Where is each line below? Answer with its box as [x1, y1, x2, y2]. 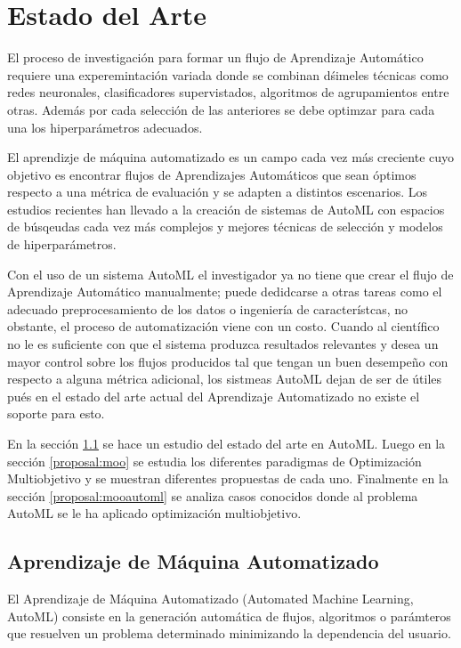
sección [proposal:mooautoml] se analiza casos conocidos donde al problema [7, 486, 418, 505]
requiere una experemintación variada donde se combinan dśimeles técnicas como [7, 65, 449, 84]
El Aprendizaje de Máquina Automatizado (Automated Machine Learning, [7, 589, 414, 608]
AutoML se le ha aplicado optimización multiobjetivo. [7, 504, 302, 522]
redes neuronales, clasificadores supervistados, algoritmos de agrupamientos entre [7, 83, 449, 101]
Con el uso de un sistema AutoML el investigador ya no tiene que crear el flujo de [7, 264, 454, 283]
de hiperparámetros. [7, 235, 117, 254]
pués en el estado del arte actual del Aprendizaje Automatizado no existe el [7, 386, 420, 405]
